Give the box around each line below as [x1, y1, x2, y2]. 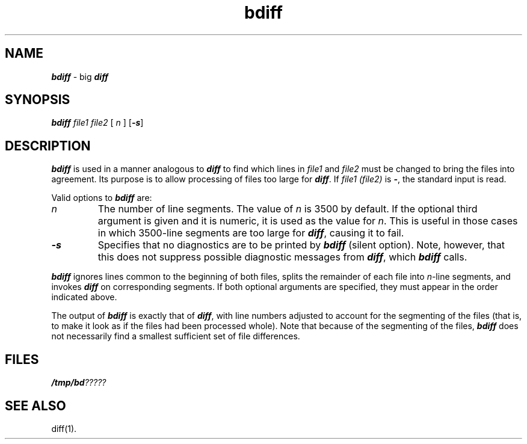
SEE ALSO [5, 398, 66, 413]
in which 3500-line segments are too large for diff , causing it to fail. [97, 227, 404, 239]
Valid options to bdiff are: [51, 193, 152, 203]
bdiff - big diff [51, 71, 109, 82]
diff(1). [51, 423, 77, 434]
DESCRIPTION [5, 138, 91, 153]
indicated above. [51, 292, 117, 303]
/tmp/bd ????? [51, 377, 106, 388]
